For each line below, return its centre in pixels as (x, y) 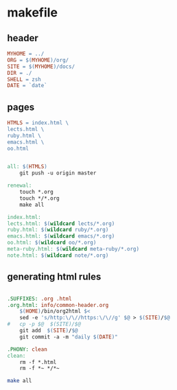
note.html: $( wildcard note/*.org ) (58, 255)
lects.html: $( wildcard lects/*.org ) (61, 223)
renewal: (20, 186)
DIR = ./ (20, 73)
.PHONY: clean (27, 349)
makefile (33, 13)
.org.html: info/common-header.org (58, 305)
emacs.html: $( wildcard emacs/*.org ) (61, 236)
